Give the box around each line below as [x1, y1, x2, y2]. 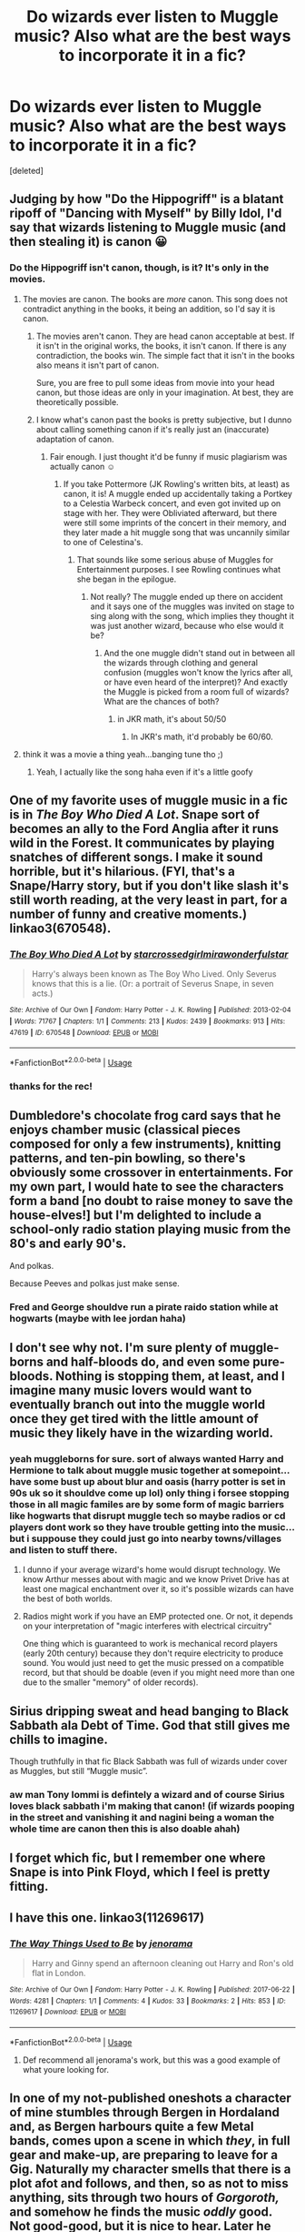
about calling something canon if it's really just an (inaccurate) [35, 423, 270, 434]
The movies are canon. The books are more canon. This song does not [22, 293, 288, 304]
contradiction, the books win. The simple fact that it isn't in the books [35, 350, 295, 360]
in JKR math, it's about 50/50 [117, 713, 227, 725]
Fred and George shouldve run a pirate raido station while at [9, 1300, 279, 1313]
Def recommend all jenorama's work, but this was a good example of [22, 2054, 281, 2065]
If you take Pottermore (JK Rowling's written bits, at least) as [63, 478, 290, 489]
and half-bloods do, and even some [45, 1354, 251, 1369]
